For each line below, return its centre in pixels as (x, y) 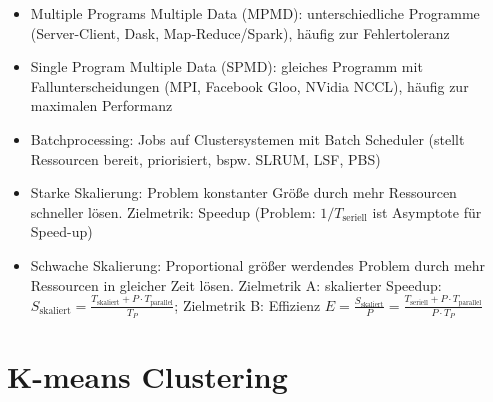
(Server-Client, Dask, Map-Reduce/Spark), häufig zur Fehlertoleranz (240, 32)
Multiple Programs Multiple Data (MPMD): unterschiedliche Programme (255, 13)
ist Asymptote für (427, 211)
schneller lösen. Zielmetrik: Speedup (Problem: (173, 211)
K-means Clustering (147, 376)
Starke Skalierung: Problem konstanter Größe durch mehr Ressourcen (243, 192)
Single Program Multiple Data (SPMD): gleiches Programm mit (226, 66)
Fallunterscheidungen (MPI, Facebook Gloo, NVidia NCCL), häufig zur (249, 85)
